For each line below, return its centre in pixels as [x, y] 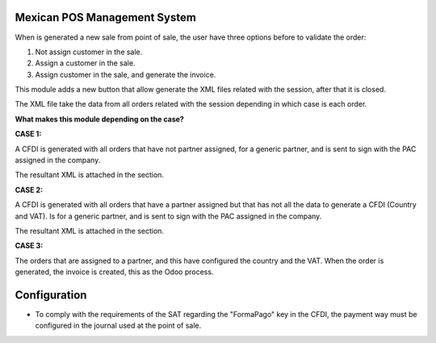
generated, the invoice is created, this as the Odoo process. [114, 272]
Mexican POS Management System [106, 17]
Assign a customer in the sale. [85, 63]
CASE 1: [28, 134]
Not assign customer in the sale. [89, 52]
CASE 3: [29, 246]
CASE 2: [29, 189]
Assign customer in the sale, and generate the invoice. [126, 74]
